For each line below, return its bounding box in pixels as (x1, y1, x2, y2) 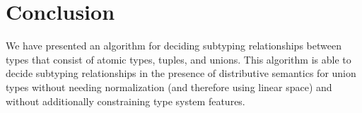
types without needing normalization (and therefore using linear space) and (6, 79, 332, 94)
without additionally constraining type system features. (6, 93, 245, 108)
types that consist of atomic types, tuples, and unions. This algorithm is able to (6, 52, 351, 66)
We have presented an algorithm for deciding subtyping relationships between (6, 38, 341, 53)
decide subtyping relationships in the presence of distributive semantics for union (6, 66, 356, 81)
